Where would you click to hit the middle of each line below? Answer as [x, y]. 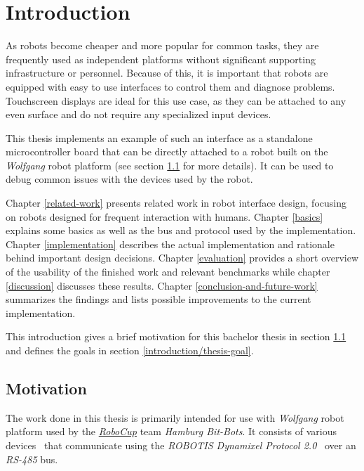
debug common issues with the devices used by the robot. [129, 179]
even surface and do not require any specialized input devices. [139, 114]
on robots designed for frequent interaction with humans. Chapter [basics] [164, 216]
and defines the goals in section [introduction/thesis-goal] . [130, 350]
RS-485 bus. [32, 459]
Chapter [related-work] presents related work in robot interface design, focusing [176, 203]
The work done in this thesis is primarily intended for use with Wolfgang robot [175, 417]
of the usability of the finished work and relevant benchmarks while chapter [168, 272]
